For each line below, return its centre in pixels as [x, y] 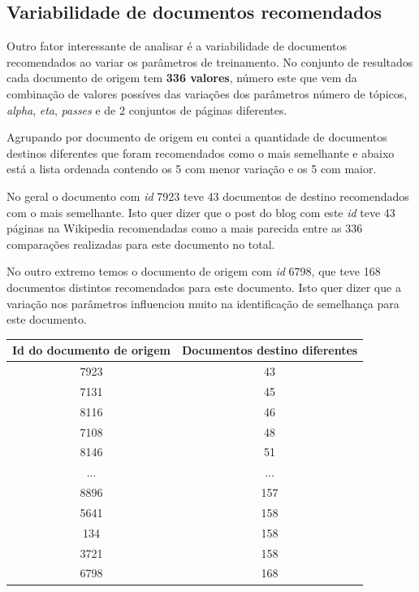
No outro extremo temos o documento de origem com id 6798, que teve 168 [194, 271]
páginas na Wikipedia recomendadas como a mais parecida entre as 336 [185, 228]
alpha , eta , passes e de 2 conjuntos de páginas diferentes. [147, 109]
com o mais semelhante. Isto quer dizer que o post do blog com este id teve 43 [201, 212]
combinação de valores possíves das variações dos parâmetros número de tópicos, [207, 93]
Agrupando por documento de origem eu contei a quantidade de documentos [197, 137]
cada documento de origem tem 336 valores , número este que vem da [182, 78]
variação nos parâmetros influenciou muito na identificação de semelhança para [203, 303]
